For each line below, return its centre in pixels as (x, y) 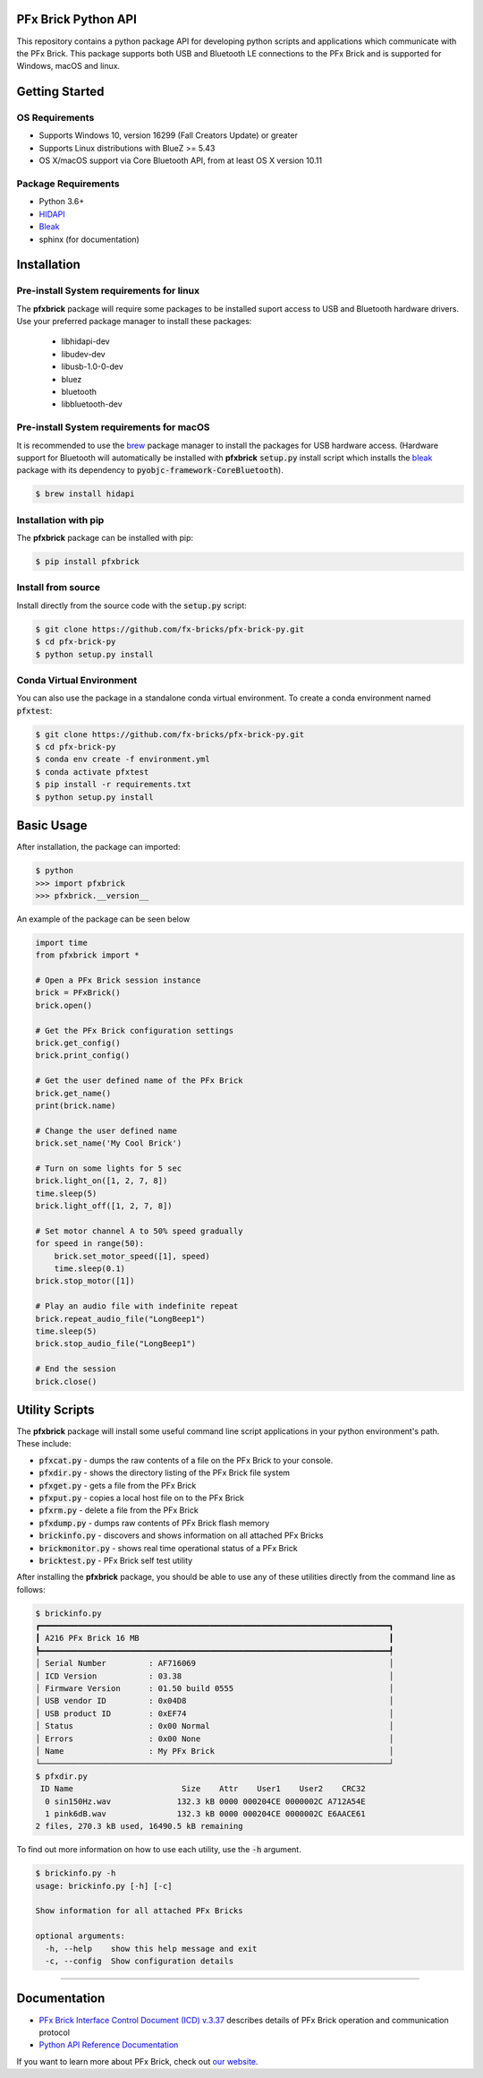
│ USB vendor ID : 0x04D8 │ (215, 1701)
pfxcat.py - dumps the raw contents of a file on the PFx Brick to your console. (186, 1460)
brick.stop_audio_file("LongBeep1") (116, 1344)
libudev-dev (84, 354)
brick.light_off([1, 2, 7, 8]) (104, 1206)
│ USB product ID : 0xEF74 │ (215, 1713)
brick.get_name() (73, 1093)
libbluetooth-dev (92, 404)
